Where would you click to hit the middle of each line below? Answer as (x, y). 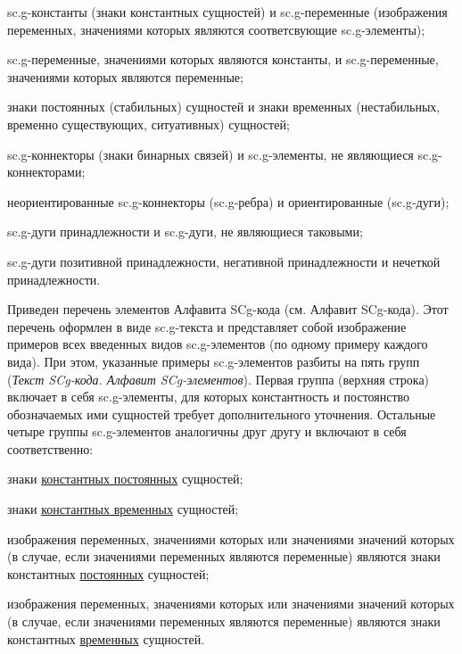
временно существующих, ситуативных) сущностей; (148, 124)
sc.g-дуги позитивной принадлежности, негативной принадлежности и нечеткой (224, 261)
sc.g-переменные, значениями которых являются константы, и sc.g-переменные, (223, 59)
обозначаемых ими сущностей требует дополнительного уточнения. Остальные (222, 414)
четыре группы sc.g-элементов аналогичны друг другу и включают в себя (207, 431)
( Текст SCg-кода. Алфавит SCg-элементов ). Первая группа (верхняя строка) (219, 379)
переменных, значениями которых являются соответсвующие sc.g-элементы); (216, 29)
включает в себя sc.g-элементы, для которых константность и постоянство (209, 397)
